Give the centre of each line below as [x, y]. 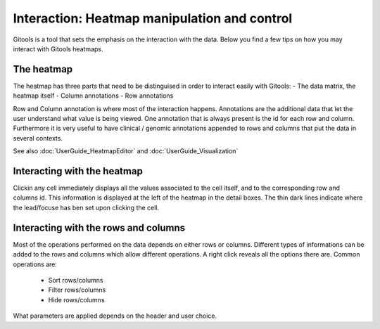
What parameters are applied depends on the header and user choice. [115, 316]
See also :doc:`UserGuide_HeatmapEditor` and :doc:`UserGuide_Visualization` [126, 151]
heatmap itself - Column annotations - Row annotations [93, 96]
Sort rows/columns [76, 280]
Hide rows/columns [76, 299]
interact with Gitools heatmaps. [58, 49]
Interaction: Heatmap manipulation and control [153, 18]
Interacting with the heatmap [78, 171]
